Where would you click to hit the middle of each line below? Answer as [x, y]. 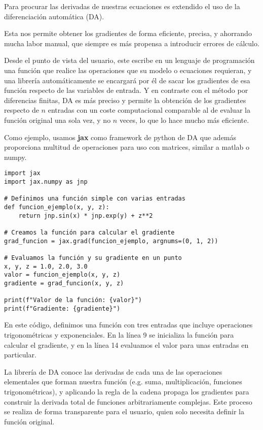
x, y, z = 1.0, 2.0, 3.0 [46, 266]
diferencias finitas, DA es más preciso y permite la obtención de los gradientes [125, 100]
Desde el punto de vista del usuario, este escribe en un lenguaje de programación [129, 60]
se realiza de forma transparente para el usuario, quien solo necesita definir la [124, 411]
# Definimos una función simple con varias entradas [95, 199]
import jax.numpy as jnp [46, 181]
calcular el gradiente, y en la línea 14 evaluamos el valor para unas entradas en [126, 344]
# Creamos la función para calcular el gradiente [89, 232]
